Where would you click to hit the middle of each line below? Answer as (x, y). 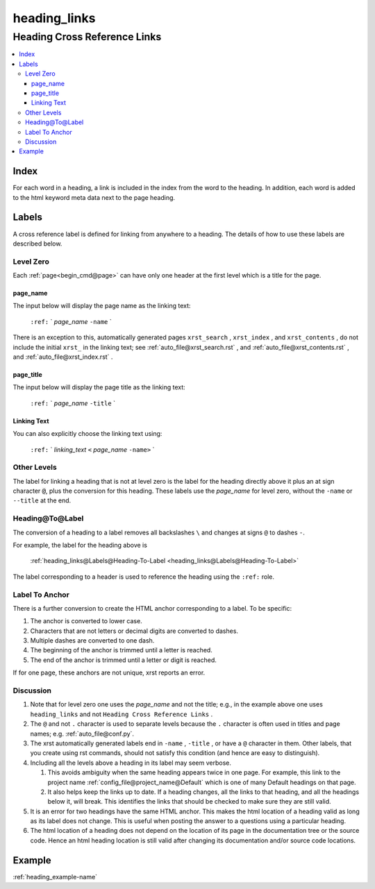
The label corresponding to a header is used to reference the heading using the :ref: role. (143, 577)
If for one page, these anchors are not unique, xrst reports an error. (109, 672)
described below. (37, 244)
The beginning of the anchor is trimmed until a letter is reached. (122, 650)
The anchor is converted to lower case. (86, 621)
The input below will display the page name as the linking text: (102, 306)
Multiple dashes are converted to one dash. (92, 641)
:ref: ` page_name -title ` (73, 403)
